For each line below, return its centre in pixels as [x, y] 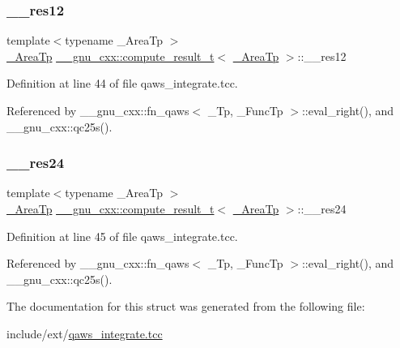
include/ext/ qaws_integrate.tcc [85, 333]
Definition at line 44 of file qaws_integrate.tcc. [122, 83]
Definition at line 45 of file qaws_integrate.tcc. [122, 236]
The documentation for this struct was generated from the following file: [186, 306]
